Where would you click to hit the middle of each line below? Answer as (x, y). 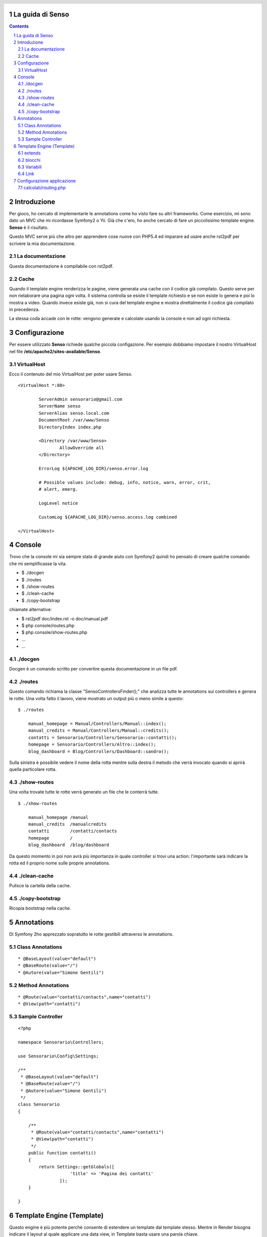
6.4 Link (26, 174)
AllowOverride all (82, 448)
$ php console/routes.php (48, 625)
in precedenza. (24, 310)
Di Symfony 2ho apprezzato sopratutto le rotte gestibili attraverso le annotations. (91, 934)
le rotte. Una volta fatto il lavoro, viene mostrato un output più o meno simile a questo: (96, 698)
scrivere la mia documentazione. (43, 243)
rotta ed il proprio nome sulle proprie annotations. (60, 863)
